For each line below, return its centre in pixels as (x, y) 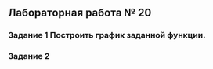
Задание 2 (29, 56)
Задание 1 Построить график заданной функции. (107, 35)
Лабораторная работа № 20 (80, 13)
